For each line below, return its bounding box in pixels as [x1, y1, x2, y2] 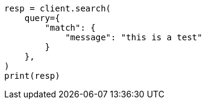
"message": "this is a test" [65, 32, 202, 42]
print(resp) [4, 71, 60, 81]
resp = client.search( [4, 4, 111, 13]
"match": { [45, 23, 96, 32]
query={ [24, 13, 60, 23]
